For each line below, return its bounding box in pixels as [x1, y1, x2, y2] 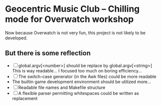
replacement [12, 95, 38, 101]
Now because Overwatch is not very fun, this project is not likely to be [5, 30, 146, 35]
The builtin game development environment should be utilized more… [12, 79, 152, 85]
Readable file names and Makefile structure [18, 84, 106, 90]
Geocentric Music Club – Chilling [5, 3, 140, 15]
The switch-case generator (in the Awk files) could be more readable [18, 73, 157, 79]
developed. [5, 35, 28, 41]
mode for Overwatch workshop [5, 14, 134, 25]
